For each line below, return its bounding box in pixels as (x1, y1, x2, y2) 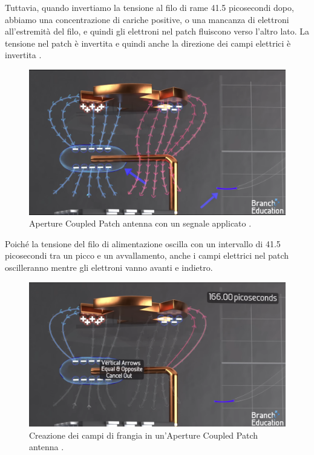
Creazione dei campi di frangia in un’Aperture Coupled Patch (29, 428, 258, 441)
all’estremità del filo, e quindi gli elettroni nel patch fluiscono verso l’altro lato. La (5, 25, 310, 38)
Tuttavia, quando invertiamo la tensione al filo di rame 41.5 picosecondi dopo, (5, 1, 294, 13)
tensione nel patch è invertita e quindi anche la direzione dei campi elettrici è (5, 36, 291, 49)
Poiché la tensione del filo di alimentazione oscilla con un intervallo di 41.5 (5, 237, 281, 250)
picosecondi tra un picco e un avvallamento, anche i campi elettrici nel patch (5, 249, 289, 262)
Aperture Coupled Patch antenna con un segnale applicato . (29, 217, 252, 230)
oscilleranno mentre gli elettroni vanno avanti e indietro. (5, 261, 213, 274)
